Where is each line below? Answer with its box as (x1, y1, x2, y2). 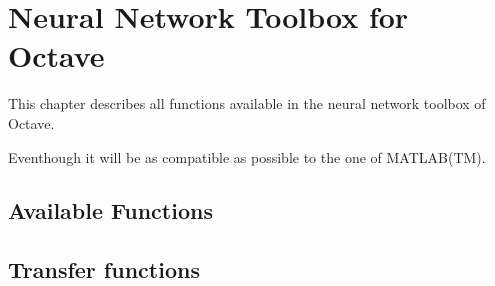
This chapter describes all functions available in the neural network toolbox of (8, 93, 486, 114)
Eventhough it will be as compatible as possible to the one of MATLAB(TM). (8, 146, 486, 167)
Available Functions (8, 195, 213, 226)
